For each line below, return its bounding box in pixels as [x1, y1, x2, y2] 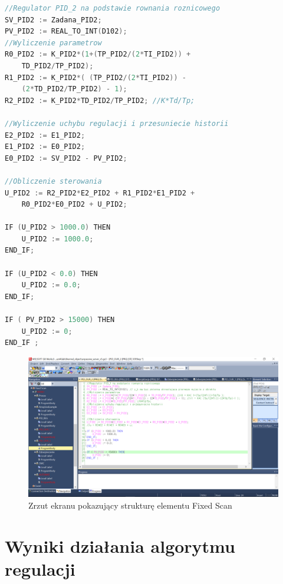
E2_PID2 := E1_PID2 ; [5, 131, 85, 140]
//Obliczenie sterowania [5, 177, 102, 185]
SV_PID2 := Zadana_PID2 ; [5, 15, 102, 24]
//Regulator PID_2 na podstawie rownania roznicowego [5, 4, 221, 12]
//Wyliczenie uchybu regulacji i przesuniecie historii [5, 119, 229, 128]
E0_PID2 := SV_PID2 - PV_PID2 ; [5, 154, 127, 162]
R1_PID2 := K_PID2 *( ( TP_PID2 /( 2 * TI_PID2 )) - [5, 73, 186, 82]
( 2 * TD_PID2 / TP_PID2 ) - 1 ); [21, 85, 127, 94]
